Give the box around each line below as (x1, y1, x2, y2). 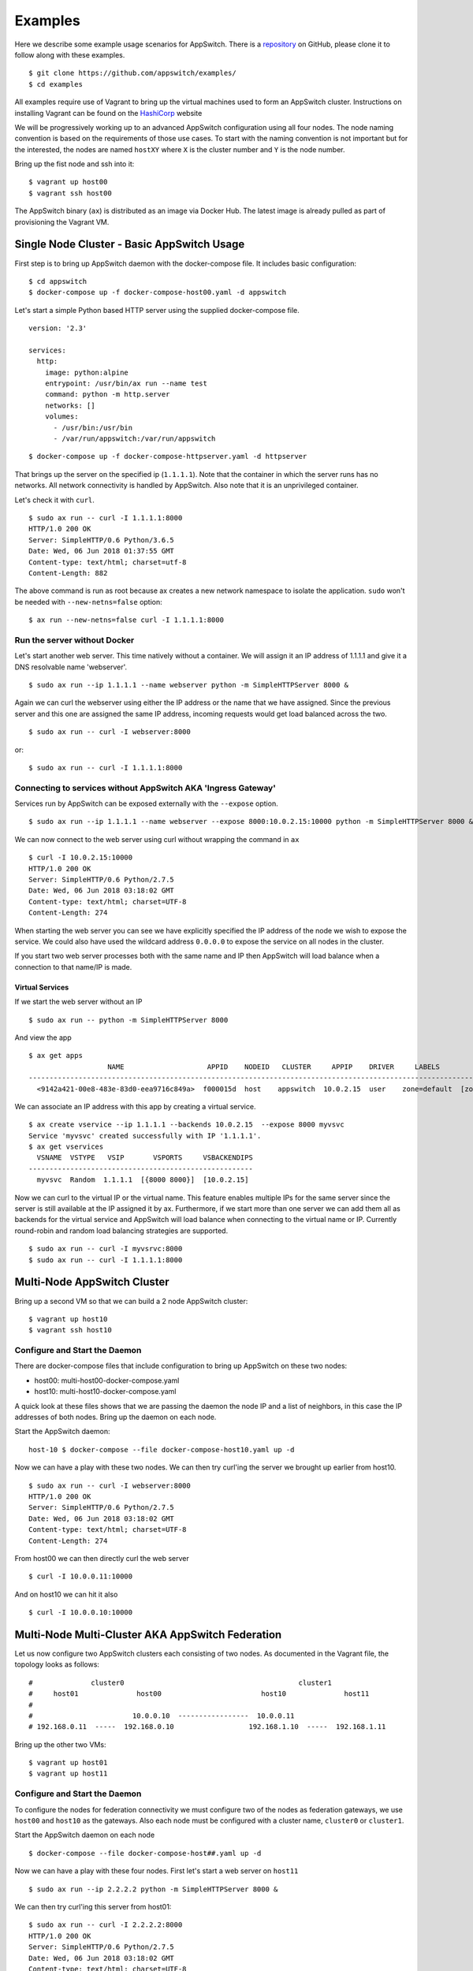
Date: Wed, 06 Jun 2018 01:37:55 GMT (28, 546, 175, 556)
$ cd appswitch (28, 277, 88, 285)
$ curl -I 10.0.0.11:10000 (28, 1572, 133, 1581)
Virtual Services (14, 982, 69, 992)
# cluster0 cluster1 (28, 1678, 333, 1687)
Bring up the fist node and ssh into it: (14, 159, 135, 169)
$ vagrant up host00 (28, 177, 108, 187)
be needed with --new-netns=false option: (14, 597, 163, 606)
